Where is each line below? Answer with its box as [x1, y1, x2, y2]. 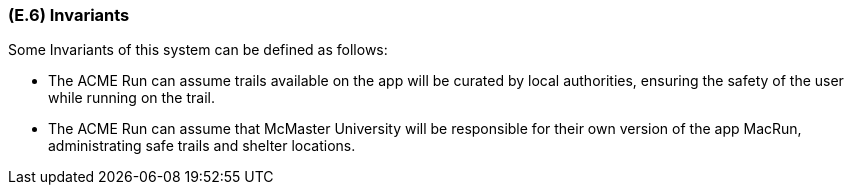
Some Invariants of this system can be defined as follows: [8, 41, 388, 59]
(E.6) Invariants [8, 5, 130, 25]
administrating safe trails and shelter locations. [48, 137, 356, 155]
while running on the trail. [48, 89, 215, 107]
